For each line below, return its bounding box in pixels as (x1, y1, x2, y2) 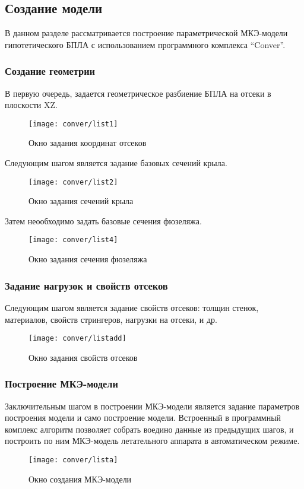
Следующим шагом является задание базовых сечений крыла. (5, 157, 227, 169)
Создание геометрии (5, 63, 96, 78)
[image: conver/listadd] (28, 334, 126, 343)
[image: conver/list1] (28, 119, 118, 128)
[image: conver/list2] (28, 177, 118, 186)
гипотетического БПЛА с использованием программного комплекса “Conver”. (5, 38, 286, 50)
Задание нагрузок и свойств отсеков (5, 278, 168, 293)
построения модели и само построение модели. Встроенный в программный (5, 411, 281, 424)
